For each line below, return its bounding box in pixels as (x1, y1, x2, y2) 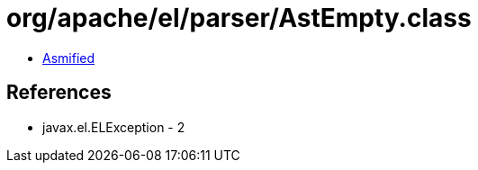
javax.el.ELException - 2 (42, 119, 185, 135)
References (6, 81, 112, 104)
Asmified (42, 49, 95, 66)
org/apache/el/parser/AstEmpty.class (6, 3, 472, 33)
